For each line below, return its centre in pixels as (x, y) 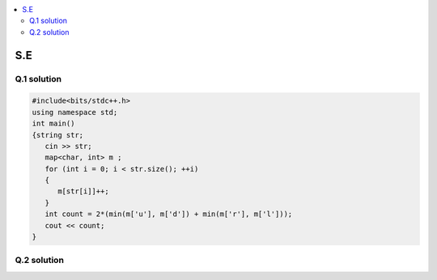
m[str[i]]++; (83, 191)
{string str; (58, 135)
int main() (53, 124)
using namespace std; (75, 112)
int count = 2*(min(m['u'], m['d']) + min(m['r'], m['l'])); (169, 214)
